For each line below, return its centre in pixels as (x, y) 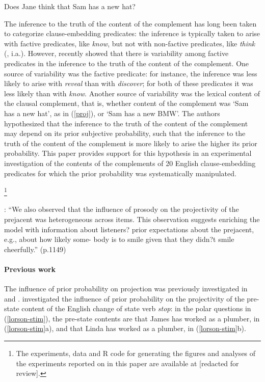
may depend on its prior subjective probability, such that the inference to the (125, 133)
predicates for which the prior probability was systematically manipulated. (120, 173)
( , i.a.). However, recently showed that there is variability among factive (116, 53)
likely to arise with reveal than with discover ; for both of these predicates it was (129, 83)
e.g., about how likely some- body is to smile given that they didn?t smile (119, 239)
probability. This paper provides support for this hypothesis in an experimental (128, 153)
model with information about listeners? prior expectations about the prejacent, (129, 229)
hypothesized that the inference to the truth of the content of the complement (126, 123)
